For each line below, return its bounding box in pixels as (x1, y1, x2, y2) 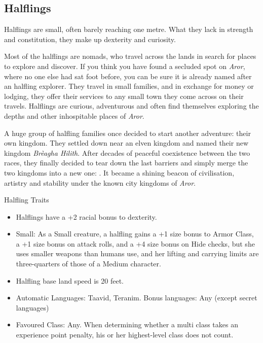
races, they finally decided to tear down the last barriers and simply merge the (4, 157, 248, 168)
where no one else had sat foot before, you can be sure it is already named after (4, 71, 252, 81)
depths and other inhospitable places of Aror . (4, 110, 144, 121)
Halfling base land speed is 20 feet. (16, 275, 124, 286)
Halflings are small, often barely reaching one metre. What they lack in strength (4, 24, 253, 35)
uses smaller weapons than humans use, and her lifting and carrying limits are (16, 248, 259, 259)
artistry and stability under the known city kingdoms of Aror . (4, 177, 196, 188)
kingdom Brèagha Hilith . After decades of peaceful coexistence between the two (4, 147, 250, 158)
